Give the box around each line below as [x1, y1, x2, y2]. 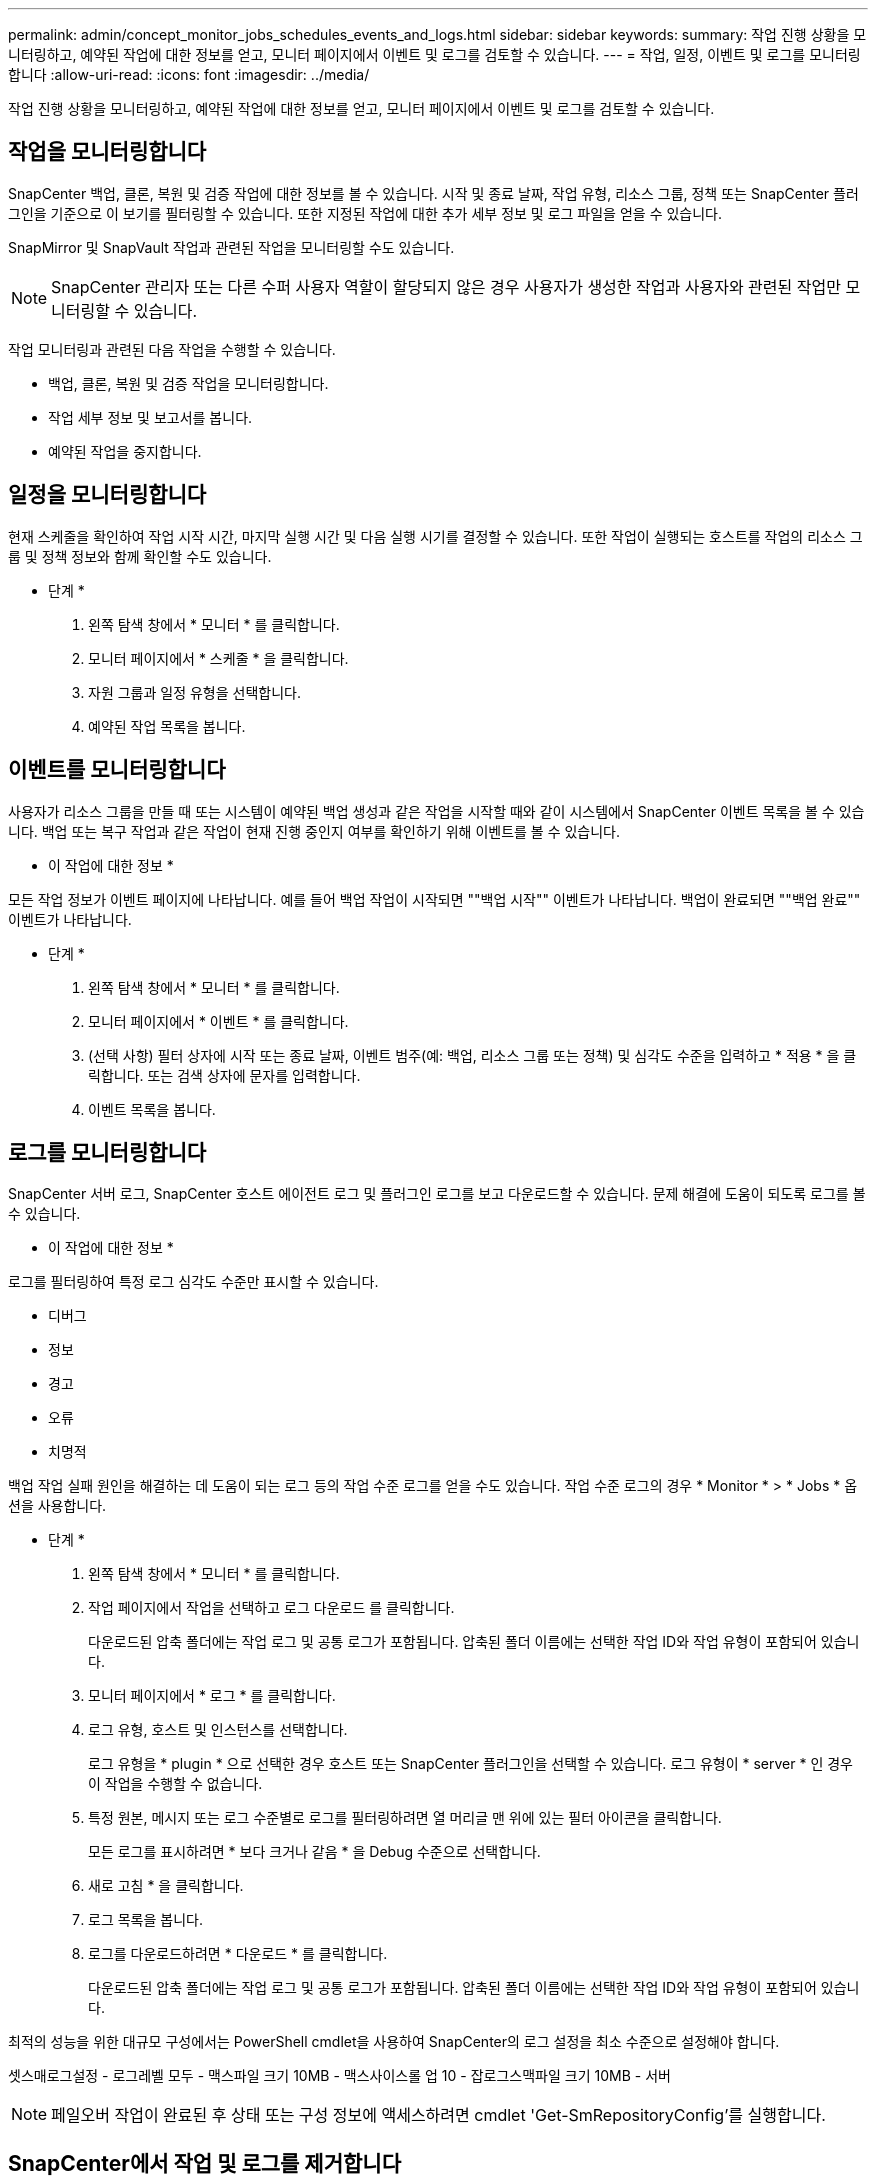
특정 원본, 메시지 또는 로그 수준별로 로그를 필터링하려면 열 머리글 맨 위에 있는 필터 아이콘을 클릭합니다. [88, 1809, 722, 1827]
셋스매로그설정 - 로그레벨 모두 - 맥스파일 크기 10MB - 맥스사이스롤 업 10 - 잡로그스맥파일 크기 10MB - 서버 [8, 2067, 671, 2085]
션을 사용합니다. [8, 1497, 107, 1515]
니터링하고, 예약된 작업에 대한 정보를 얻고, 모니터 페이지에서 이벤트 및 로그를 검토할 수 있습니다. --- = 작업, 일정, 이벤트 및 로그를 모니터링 [8, 46, 861, 63]
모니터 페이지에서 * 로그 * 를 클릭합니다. [88, 1687, 336, 1705]
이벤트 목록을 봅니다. [88, 1100, 216, 1118]
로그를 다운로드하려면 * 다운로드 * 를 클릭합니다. [88, 1945, 388, 1963]
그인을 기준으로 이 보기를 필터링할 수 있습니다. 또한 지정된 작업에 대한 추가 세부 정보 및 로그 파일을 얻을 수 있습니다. [8, 204, 722, 222]
